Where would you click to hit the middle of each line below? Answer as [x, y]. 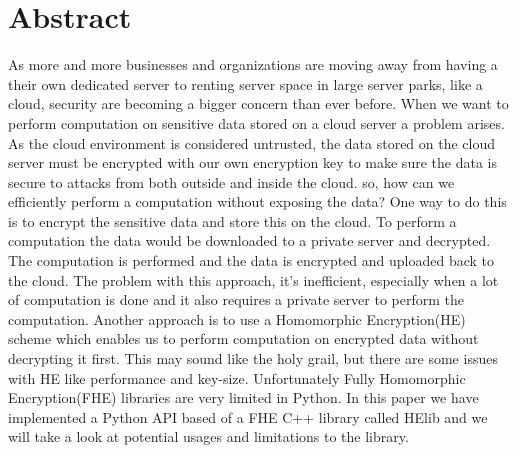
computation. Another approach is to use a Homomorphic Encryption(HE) [237, 318]
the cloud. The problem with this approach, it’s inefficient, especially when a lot [253, 279]
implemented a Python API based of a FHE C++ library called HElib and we [248, 416]
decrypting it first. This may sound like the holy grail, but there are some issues [253, 358]
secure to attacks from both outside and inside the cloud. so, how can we [231, 181]
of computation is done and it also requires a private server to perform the [236, 299]
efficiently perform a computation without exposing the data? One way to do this [257, 201]
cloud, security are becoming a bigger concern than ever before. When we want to [258, 103]
